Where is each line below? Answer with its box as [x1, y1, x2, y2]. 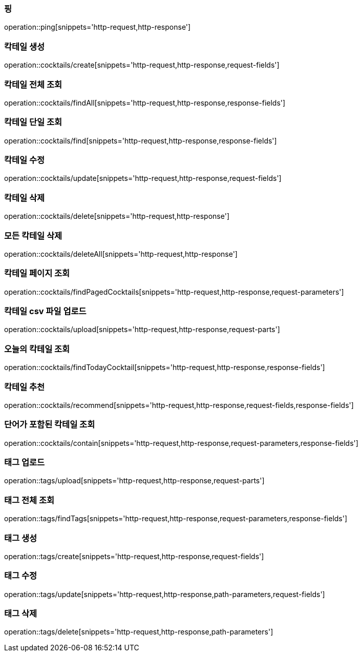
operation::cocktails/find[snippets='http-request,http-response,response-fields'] [4, 136, 277, 145]
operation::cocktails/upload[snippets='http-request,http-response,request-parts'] [4, 325, 280, 334]
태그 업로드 [4, 457, 45, 467]
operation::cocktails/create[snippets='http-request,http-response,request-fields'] [4, 60, 280, 70]
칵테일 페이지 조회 [4, 268, 70, 279]
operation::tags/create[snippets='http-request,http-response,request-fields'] [4, 551, 264, 561]
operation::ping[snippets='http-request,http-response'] [4, 23, 191, 32]
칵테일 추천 [4, 381, 45, 392]
